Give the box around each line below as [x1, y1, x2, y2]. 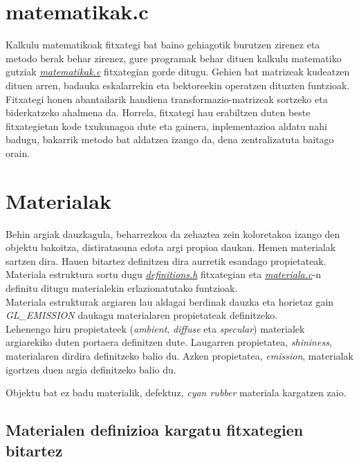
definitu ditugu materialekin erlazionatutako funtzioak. [6, 280, 238, 295]
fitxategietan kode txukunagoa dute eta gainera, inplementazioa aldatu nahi [6, 118, 327, 133]
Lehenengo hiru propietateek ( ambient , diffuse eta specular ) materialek [6, 321, 305, 335]
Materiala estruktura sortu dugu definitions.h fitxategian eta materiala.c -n [6, 267, 321, 281]
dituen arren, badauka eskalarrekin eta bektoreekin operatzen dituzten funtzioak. [6, 77, 350, 92]
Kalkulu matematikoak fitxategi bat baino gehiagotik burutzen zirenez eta [6, 37, 320, 52]
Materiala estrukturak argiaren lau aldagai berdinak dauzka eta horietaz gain [6, 294, 334, 308]
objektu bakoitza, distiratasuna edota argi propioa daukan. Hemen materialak [6, 240, 336, 255]
